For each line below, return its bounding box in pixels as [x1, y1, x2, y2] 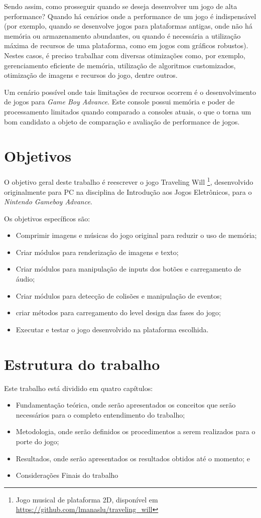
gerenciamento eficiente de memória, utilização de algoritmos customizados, [4, 60, 236, 70]
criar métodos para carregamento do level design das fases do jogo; [16, 307, 221, 318]
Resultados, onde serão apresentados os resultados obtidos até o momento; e [16, 453, 250, 463]
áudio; [16, 274, 35, 284]
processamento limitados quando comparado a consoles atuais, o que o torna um [4, 106, 251, 116]
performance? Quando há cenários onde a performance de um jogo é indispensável [4, 11, 256, 21]
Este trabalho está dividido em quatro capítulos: [4, 382, 153, 393]
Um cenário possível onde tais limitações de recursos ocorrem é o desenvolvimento [4, 86, 256, 97]
